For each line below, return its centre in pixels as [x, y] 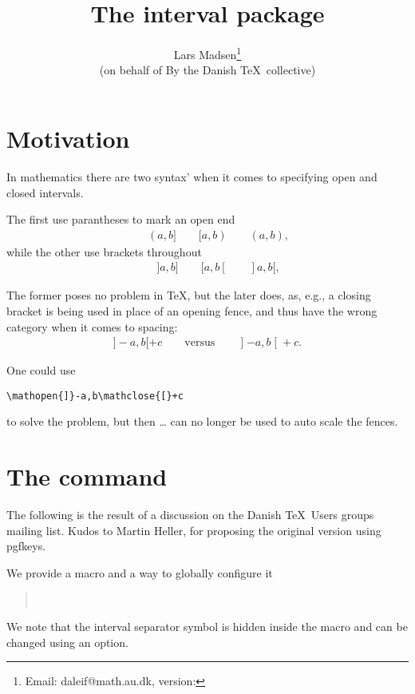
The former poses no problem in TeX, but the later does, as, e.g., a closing [189, 295]
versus [200, 343]
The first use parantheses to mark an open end [121, 219]
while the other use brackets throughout [104, 251]
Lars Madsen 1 [207, 53]
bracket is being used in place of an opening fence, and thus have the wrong [192, 310]
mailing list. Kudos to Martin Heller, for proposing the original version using [194, 530]
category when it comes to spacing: [92, 326]
